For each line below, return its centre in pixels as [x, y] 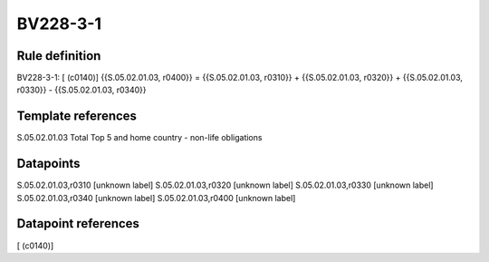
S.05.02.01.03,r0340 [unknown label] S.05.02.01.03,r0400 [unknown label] [156, 198]
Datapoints [48, 164]
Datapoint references [78, 223]
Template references [77, 116]
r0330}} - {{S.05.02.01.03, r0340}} [81, 90]
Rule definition [59, 56]
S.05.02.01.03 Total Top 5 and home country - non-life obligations [139, 138]
